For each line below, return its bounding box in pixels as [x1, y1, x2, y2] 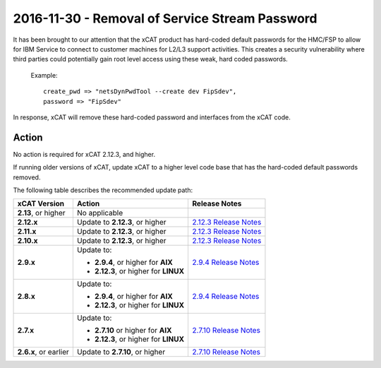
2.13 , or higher [17, 208, 66, 218]
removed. [13, 173, 41, 182]
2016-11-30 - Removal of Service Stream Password [13, 11, 317, 26]
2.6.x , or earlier [17, 347, 70, 357]
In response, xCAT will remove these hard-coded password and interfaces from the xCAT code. [13, 113, 291, 121]
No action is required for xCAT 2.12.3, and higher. [13, 150, 155, 158]
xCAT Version [17, 198, 65, 208]
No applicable [76, 208, 123, 218]
